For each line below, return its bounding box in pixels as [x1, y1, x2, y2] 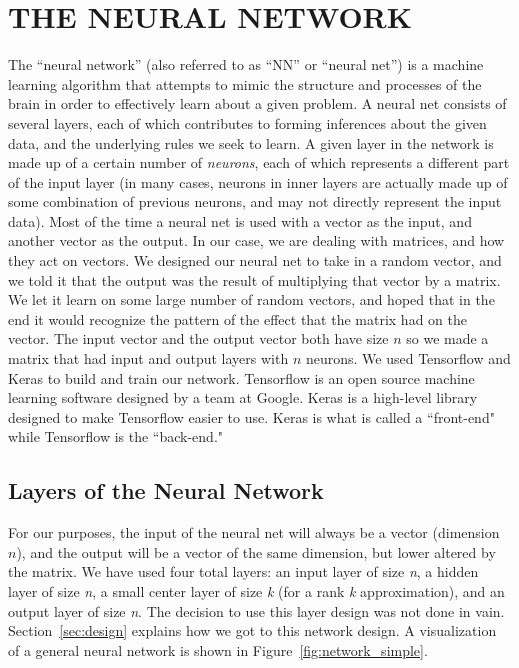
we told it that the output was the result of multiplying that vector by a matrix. [8, 269, 501, 290]
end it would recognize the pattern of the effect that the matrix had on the [8, 308, 467, 329]
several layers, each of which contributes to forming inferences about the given [8, 112, 487, 133]
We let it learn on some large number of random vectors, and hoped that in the [8, 289, 495, 310]
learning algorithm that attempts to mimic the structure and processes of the [8, 73, 482, 94]
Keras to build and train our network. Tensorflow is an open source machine [8, 367, 475, 388]
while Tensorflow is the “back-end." [8, 426, 224, 447]
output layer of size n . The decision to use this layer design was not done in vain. [8, 600, 505, 621]
